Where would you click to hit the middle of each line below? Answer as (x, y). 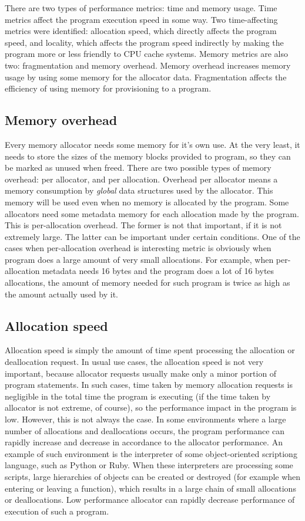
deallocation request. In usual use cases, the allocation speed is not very (134, 362)
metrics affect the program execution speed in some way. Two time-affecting (141, 19)
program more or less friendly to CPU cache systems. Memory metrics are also (147, 54)
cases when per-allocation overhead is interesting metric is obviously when (138, 248)
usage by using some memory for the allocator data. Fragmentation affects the (146, 77)
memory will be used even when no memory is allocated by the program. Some (147, 202)
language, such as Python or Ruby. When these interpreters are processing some (149, 465)
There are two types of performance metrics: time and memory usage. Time (141, 8)
